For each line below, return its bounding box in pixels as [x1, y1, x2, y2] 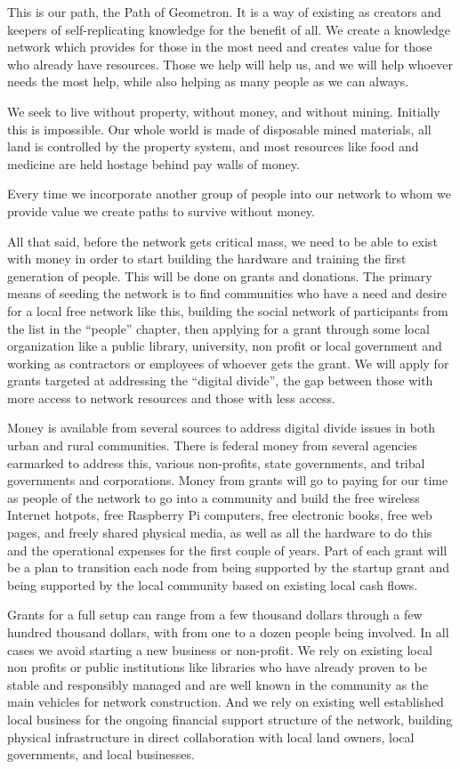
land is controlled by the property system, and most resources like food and [7, 137, 419, 156]
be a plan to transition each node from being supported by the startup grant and [7, 558, 450, 577]
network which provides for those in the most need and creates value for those [7, 37, 432, 56]
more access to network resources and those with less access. [7, 388, 336, 407]
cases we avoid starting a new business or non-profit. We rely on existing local [7, 640, 432, 659]
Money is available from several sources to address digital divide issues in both [7, 418, 436, 437]
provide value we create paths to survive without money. [7, 201, 315, 220]
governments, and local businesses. [7, 745, 195, 764]
